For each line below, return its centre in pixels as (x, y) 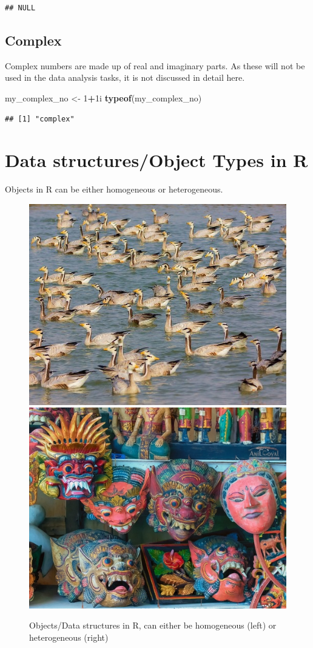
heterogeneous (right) (69, 637)
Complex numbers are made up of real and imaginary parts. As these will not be (155, 65)
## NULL (20, 8)
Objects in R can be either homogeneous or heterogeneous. (114, 189)
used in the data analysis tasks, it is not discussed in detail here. (125, 77)
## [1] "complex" (40, 119)
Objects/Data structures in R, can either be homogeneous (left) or (153, 625)
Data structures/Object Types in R (156, 160)
